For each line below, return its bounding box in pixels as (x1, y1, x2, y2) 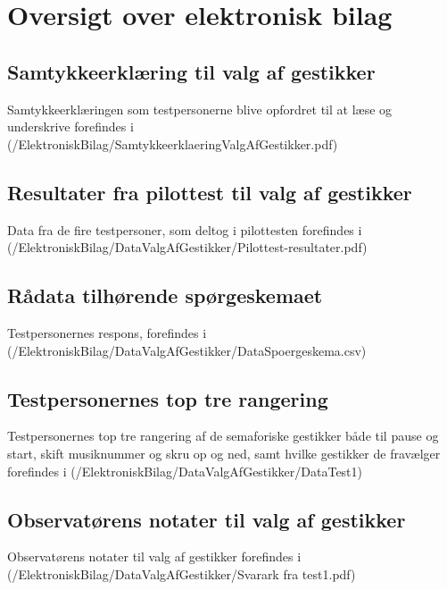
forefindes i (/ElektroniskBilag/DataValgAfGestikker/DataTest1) (7, 461, 363, 480)
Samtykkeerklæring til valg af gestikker (7, 57, 376, 85)
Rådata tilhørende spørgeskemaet (7, 282, 323, 309)
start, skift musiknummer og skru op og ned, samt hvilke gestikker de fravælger (7, 443, 441, 462)
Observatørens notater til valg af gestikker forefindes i (7, 547, 302, 566)
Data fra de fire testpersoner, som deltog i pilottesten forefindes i (7, 220, 362, 239)
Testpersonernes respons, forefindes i (7, 323, 207, 341)
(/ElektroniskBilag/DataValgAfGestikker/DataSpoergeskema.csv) (7, 341, 367, 359)
